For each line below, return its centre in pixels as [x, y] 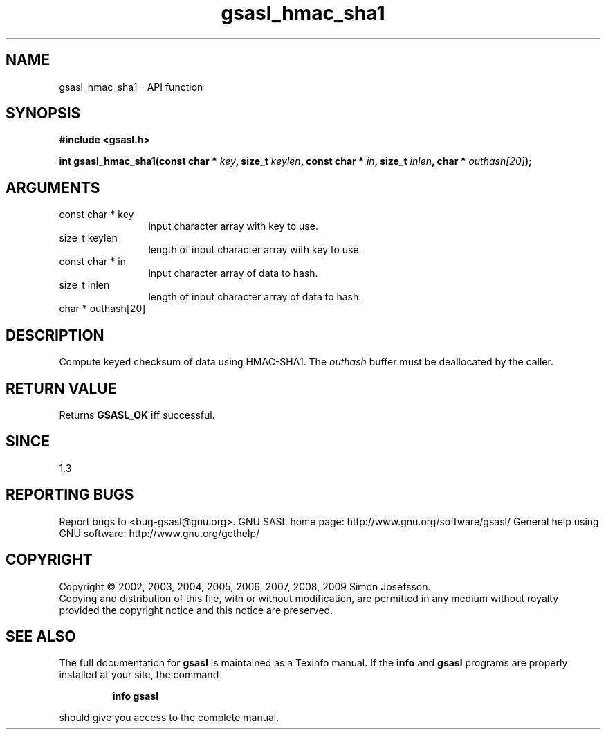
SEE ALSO [41, 636]
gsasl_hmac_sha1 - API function [131, 87]
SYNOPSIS [43, 114]
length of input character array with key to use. [255, 250]
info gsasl [135, 696]
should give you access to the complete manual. [169, 718]
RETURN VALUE [61, 388]
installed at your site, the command [139, 675]
